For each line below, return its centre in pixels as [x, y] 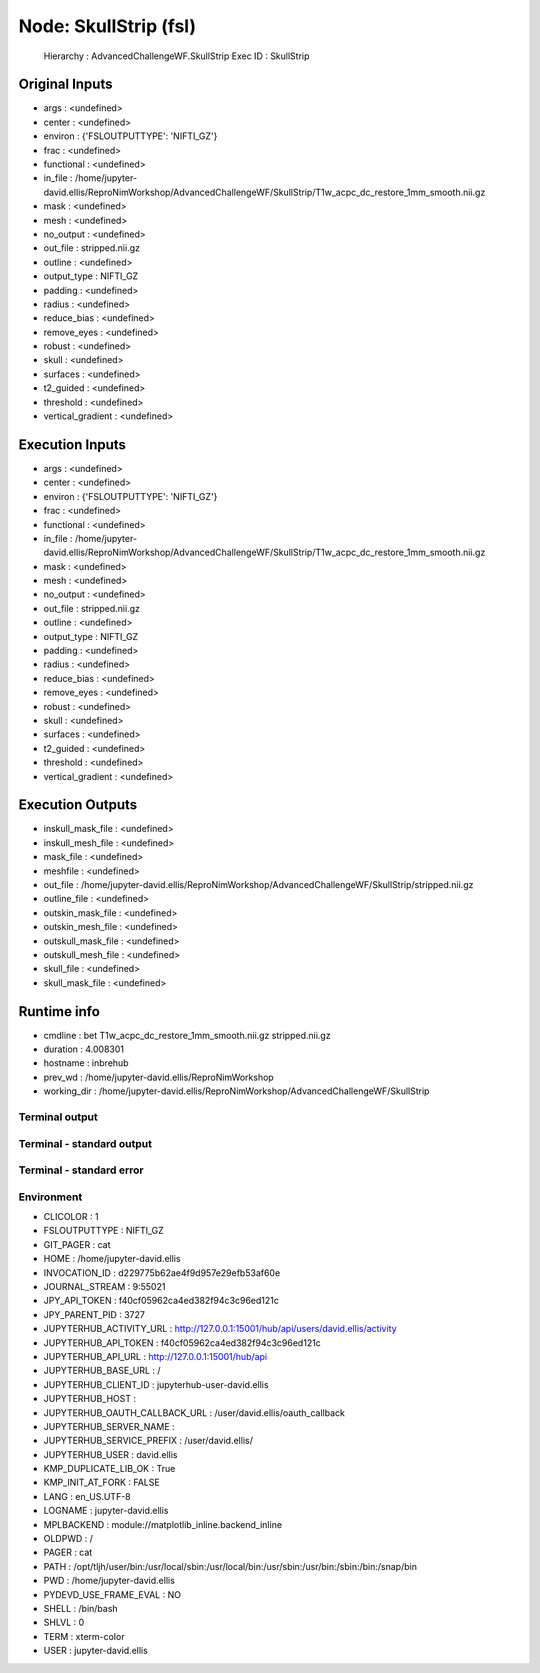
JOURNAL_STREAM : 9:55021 [104, 1286]
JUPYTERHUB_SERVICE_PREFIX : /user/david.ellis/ [148, 1441]
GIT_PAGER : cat [77, 1244]
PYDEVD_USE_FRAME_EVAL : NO [112, 1594]
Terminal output [58, 1117]
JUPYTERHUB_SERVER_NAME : [109, 1426]
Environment [50, 1197]
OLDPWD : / [68, 1539]
